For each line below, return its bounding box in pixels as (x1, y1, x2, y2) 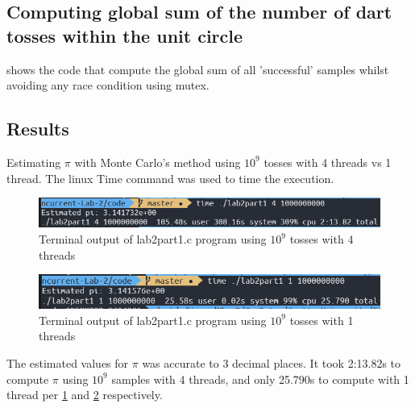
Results (6, 116, 69, 141)
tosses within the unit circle (6, 23, 243, 48)
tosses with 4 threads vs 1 (264, 153, 392, 170)
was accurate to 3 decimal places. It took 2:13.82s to (142, 355, 401, 372)
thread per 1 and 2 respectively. (6, 386, 163, 403)
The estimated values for (6, 355, 129, 372)
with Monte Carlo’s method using (74, 153, 241, 170)
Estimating (6, 153, 61, 170)
